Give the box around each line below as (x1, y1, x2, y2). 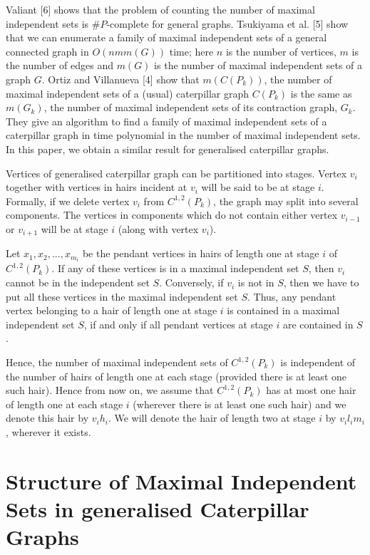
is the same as (290, 85, 352, 100)
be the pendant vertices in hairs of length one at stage (82, 246, 319, 261)
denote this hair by (6, 410, 89, 425)
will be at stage (41, 221, 108, 236)
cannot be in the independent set (6, 275, 150, 290)
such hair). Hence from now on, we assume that (6, 383, 214, 398)
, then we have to (283, 275, 359, 290)
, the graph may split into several (213, 193, 359, 208)
